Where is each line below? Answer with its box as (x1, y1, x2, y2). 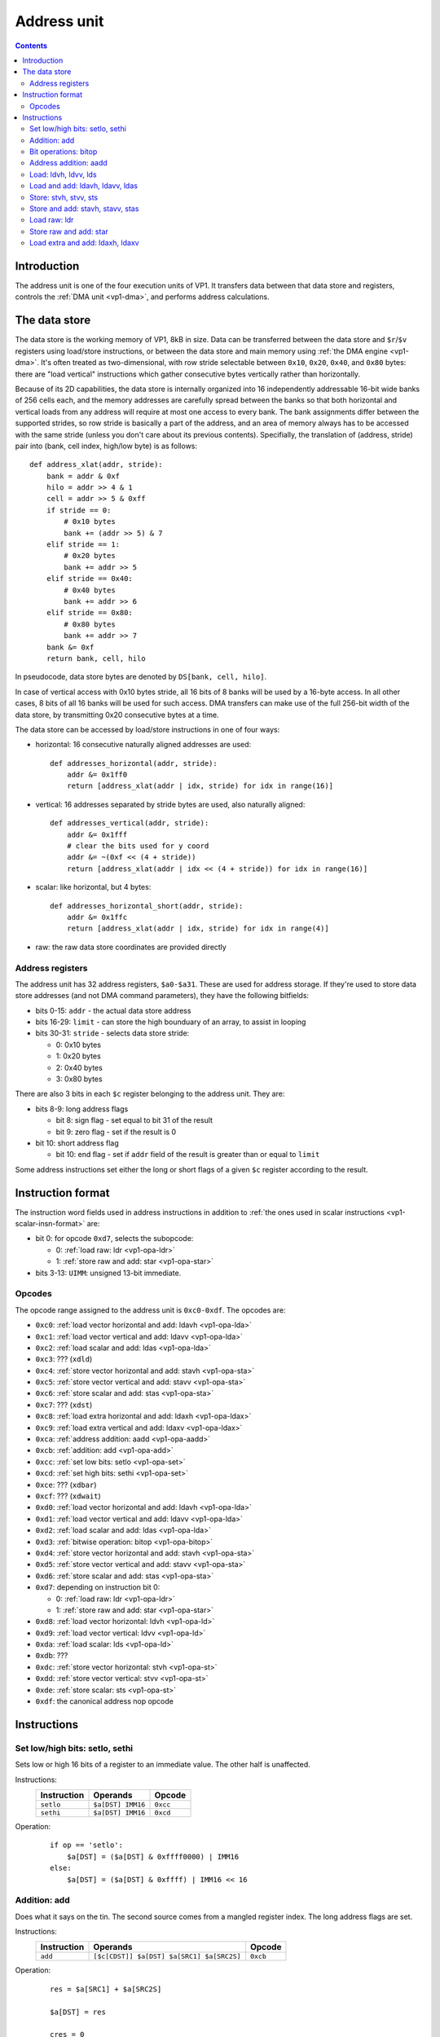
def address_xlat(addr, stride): (29, 460, 163, 469)
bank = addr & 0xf (46, 471, 121, 481)
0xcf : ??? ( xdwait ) (35, 1491, 101, 1501)
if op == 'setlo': (50, 1841, 124, 1850)
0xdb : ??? (35, 1651, 68, 1661)
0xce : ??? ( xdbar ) (35, 1480, 97, 1489)
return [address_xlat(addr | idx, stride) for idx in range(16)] (66, 781, 334, 790)
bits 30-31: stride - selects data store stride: (35, 1028, 190, 1038)
